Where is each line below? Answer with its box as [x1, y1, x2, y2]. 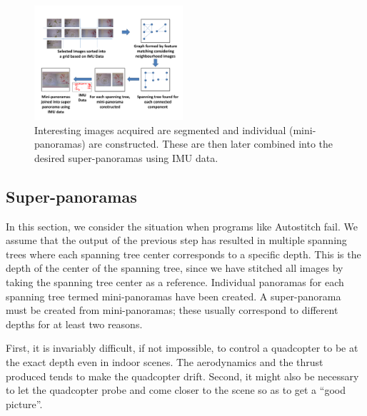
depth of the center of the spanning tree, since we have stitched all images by [6, 260, 343, 275]
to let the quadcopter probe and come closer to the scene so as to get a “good [6, 382, 346, 397]
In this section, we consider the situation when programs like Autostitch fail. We [6, 218, 358, 233]
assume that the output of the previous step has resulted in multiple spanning [6, 233, 347, 248]
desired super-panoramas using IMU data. [34, 150, 218, 165]
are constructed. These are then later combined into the [89, 136, 333, 151]
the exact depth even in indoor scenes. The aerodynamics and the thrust [6, 354, 323, 369]
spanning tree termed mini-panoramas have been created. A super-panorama [6, 288, 341, 303]
